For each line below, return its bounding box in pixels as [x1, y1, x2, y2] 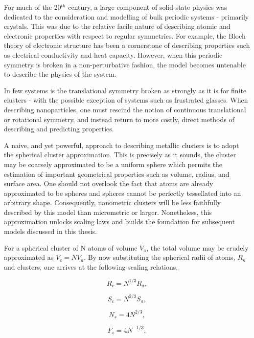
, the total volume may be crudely [146, 242, 249, 253]
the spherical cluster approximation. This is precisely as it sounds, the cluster [4, 149, 236, 160]
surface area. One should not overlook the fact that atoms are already [4, 178, 213, 189]
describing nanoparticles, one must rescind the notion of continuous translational [4, 104, 246, 114]
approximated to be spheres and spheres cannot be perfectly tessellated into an [4, 188, 241, 198]
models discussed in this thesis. [4, 226, 97, 236]
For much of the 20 [4, 2, 61, 12]
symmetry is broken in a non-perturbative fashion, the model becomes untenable [4, 59, 246, 69]
